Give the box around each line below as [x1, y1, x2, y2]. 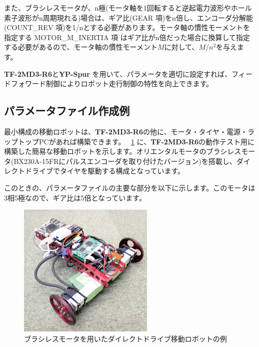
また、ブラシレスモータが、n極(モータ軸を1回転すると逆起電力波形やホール [4, 3, 252, 13]
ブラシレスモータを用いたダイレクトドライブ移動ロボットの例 [24, 333, 227, 343]
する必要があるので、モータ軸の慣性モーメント [4, 42, 157, 52]
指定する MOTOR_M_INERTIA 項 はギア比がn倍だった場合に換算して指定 [4, 32, 250, 42]
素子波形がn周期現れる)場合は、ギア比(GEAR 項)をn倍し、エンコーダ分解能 [4, 12, 253, 23]
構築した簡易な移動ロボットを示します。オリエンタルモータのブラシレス [4, 146, 241, 156]
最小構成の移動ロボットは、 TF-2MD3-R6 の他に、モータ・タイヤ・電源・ [4, 126, 248, 136]
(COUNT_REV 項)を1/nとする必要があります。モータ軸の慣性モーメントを [4, 22, 250, 33]
